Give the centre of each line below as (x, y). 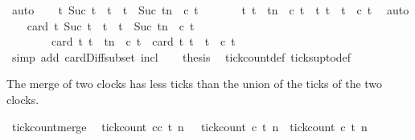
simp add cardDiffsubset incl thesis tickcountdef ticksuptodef (181, 56)
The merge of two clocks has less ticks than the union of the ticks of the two (195, 84)
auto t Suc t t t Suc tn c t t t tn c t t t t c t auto (210, 10)
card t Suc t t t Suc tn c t (111, 25)
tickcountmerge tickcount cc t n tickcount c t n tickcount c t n (189, 126)
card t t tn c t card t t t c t (143, 41)
